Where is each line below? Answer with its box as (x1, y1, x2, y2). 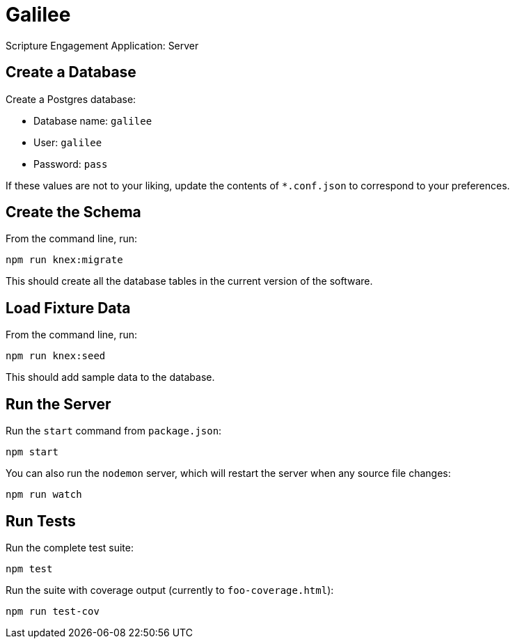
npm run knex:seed (6, 350, 106, 362)
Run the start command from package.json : (6, 425, 222, 437)
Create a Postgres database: (6, 93, 136, 105)
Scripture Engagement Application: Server (6, 39, 199, 52)
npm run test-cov (6, 605, 100, 617)
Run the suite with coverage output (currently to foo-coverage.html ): (6, 583, 334, 596)
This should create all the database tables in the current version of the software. (6, 275, 373, 288)
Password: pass (33, 157, 108, 170)
